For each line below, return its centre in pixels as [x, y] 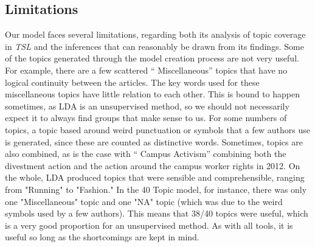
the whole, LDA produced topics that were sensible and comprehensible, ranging [155, 177]
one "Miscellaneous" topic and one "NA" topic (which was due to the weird [144, 201]
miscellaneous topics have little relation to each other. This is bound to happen [153, 94]
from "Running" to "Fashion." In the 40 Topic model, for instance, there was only [156, 189]
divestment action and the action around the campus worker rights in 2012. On [153, 165]
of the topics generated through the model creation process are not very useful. [152, 58]
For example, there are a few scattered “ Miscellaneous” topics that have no [146, 70]
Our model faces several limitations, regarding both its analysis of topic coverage [155, 34]
